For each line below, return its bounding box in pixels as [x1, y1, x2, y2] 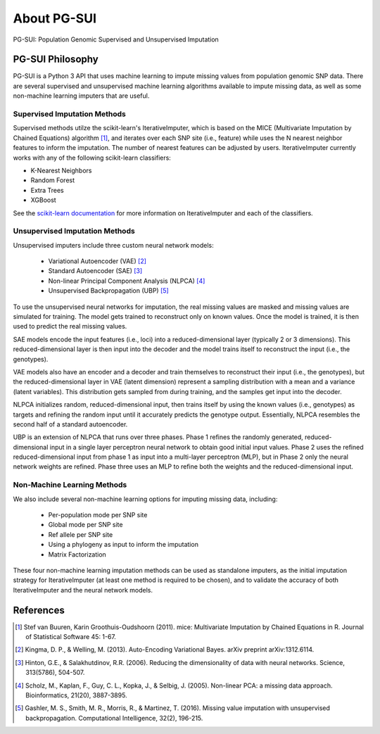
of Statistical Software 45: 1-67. [25, 633, 116, 641]
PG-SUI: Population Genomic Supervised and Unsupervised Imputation [13, 35, 220, 44]
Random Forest [30, 176, 75, 184]
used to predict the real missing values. [13, 322, 127, 331]
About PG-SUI [13, 11, 96, 26]
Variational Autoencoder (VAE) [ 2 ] [48, 257, 147, 265]
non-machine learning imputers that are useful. [13, 91, 150, 100]
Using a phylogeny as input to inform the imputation [48, 540, 198, 549]
